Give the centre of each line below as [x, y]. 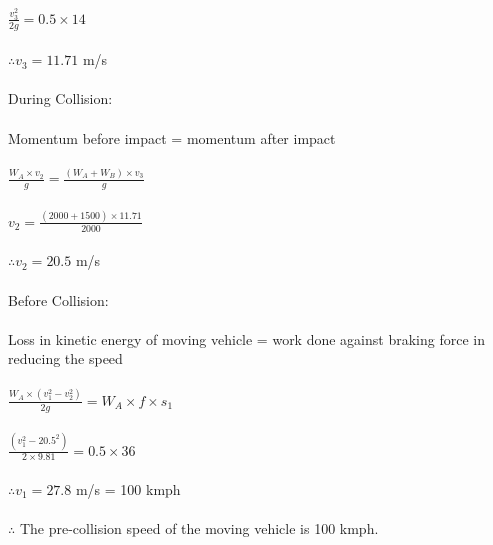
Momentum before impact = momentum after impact [172, 137]
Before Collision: [58, 299]
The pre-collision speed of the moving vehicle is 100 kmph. [199, 528]
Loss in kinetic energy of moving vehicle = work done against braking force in [246, 338]
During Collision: [60, 98]
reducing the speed [65, 358]
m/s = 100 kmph [128, 488]
